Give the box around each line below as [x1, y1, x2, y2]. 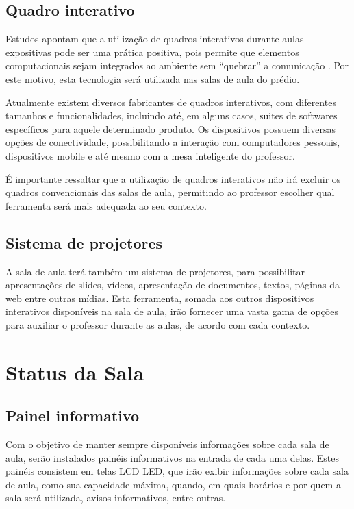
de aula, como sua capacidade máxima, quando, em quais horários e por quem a [5, 477, 341, 491]
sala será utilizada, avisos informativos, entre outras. [5, 491, 226, 505]
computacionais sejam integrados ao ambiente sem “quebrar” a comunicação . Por [5, 58, 349, 73]
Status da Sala [5, 358, 144, 386]
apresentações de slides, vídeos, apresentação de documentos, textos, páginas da [5, 277, 340, 292]
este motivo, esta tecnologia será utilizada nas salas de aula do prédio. [5, 71, 300, 86]
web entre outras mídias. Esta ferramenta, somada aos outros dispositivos [5, 290, 314, 305]
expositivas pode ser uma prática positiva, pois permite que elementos [5, 45, 299, 59]
